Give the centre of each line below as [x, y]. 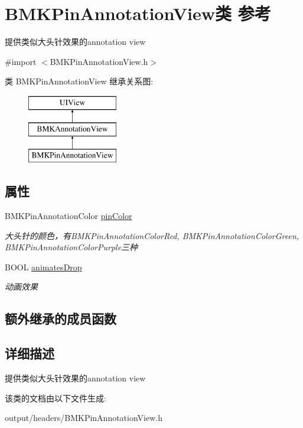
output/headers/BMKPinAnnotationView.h [84, 418]
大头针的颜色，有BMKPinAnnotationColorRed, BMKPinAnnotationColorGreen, [152, 235]
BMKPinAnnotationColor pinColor [69, 216]
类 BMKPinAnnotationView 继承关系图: [79, 81]
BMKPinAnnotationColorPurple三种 [71, 247]
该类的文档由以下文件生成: [56, 398]
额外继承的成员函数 [61, 318]
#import [21, 61]
